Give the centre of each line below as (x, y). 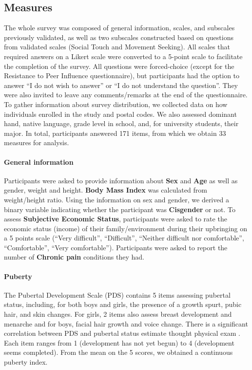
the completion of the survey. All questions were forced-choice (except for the (119, 66)
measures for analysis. (37, 142)
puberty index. (26, 362)
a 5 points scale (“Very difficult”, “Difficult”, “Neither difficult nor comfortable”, (124, 238)
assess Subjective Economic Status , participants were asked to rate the (116, 219)
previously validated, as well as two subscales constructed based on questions (119, 37)
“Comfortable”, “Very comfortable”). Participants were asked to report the (116, 247)
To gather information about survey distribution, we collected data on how (116, 104)
